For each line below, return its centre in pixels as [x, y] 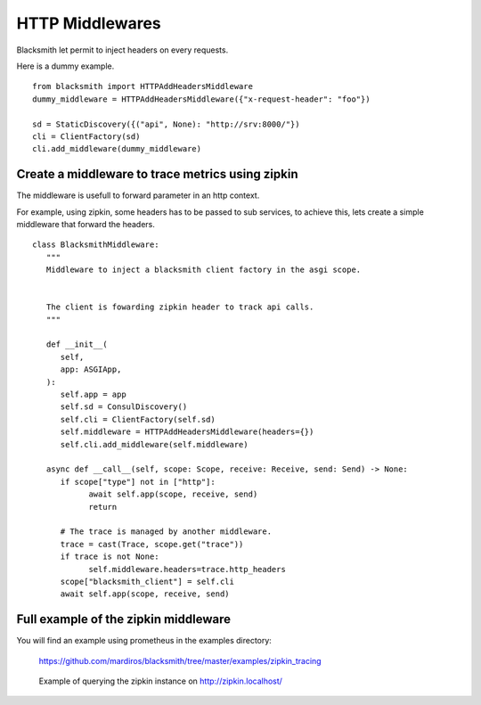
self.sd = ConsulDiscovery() [124, 407]
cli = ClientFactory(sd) [86, 136]
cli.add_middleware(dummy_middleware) [117, 149]
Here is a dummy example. [65, 66]
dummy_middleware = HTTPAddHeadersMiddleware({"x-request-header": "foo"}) [201, 99]
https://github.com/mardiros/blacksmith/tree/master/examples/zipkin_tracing [180, 660]
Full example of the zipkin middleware [124, 619]
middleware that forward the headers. [86, 224]
